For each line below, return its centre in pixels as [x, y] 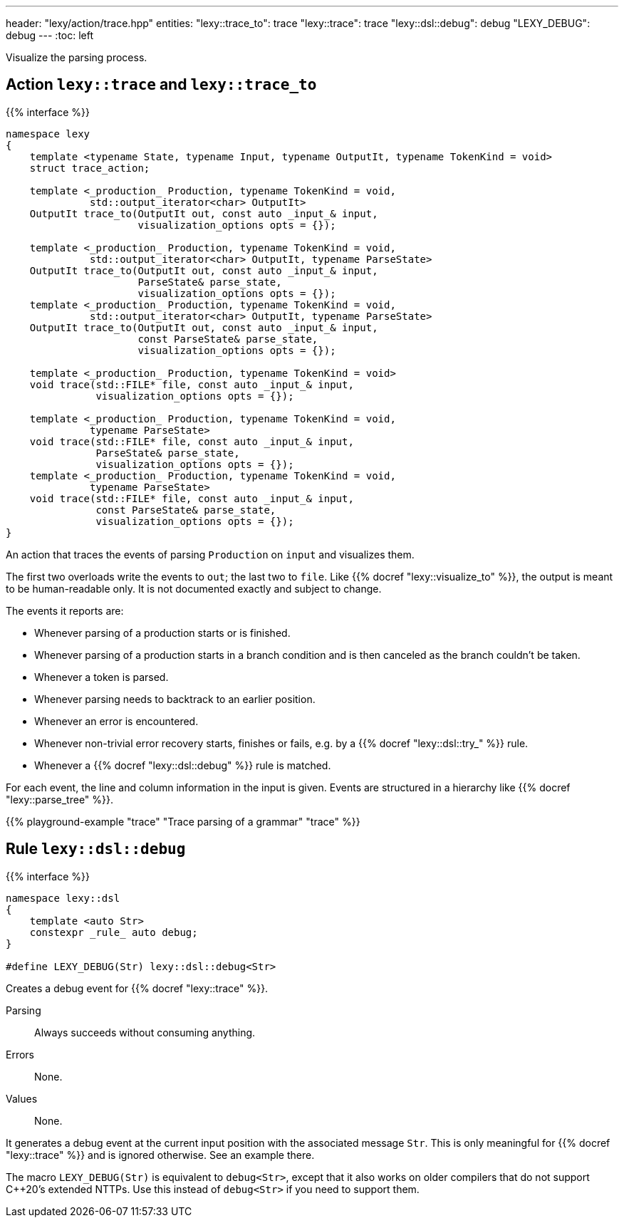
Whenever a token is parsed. [102, 677]
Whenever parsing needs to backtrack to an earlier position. [175, 699]
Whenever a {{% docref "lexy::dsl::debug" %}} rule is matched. [183, 765]
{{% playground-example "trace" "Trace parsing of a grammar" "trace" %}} [183, 821]
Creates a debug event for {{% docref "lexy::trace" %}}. [137, 988]
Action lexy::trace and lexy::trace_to [161, 85]
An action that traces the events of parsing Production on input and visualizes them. [210, 554]
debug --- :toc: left [50, 35]
